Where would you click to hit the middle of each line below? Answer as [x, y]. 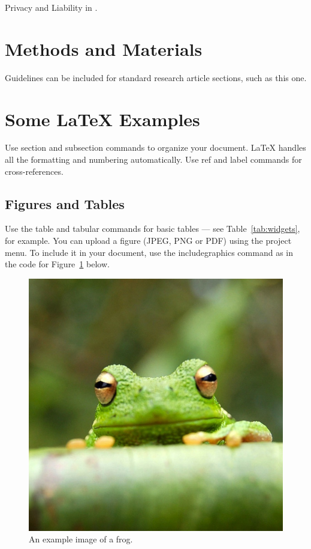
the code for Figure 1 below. [57, 264]
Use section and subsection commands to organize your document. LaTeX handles [155, 147]
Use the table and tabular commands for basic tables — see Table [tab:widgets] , [153, 229]
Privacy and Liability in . [51, 7]
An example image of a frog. [81, 539]
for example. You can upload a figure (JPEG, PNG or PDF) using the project [148, 241]
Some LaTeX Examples [102, 119]
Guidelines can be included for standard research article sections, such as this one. [156, 77]
